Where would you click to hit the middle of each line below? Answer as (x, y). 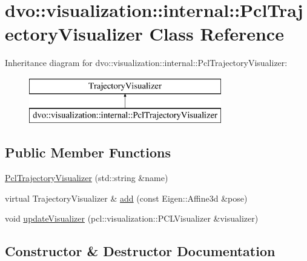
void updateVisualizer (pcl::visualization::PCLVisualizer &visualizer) (132, 218)
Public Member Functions (88, 152)
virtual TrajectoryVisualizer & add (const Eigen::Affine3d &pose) (126, 198)
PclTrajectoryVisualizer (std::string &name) (87, 178)
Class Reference (216, 34)
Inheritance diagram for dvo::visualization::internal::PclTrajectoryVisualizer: (146, 63)
